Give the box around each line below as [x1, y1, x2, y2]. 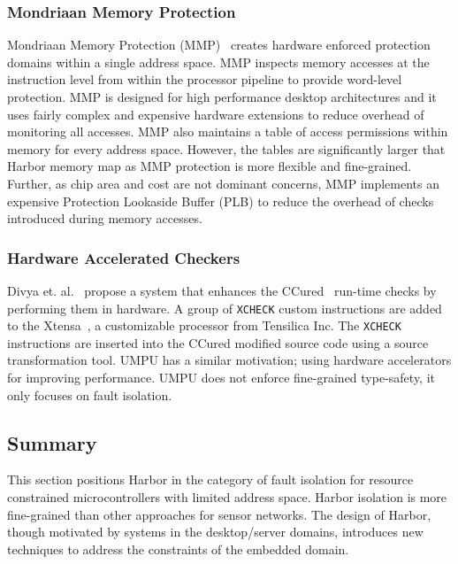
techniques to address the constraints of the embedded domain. [7, 539, 349, 558]
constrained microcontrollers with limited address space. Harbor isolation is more [7, 488, 447, 506]
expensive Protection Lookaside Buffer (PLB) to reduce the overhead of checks [7, 191, 434, 210]
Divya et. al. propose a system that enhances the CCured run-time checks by [7, 281, 437, 299]
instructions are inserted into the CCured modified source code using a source [7, 333, 429, 352]
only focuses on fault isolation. [7, 385, 172, 404]
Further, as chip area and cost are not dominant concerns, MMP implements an [7, 174, 439, 192]
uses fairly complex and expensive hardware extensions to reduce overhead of [7, 104, 424, 123]
